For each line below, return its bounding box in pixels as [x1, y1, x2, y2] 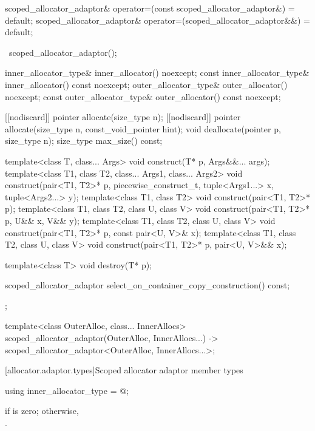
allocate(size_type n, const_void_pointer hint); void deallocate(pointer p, [5, 122, 281, 135]
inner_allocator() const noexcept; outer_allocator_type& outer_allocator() [5, 78, 288, 90]
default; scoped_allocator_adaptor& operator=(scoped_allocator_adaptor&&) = [5, 13, 310, 26]
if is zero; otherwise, [5, 404, 79, 417]
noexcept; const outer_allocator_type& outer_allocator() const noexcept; [5, 90, 281, 103]
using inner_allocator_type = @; [5, 384, 129, 396]
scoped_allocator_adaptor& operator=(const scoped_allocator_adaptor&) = [5, 2, 295, 14]
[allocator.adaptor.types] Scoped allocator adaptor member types [5, 364, 243, 376]
